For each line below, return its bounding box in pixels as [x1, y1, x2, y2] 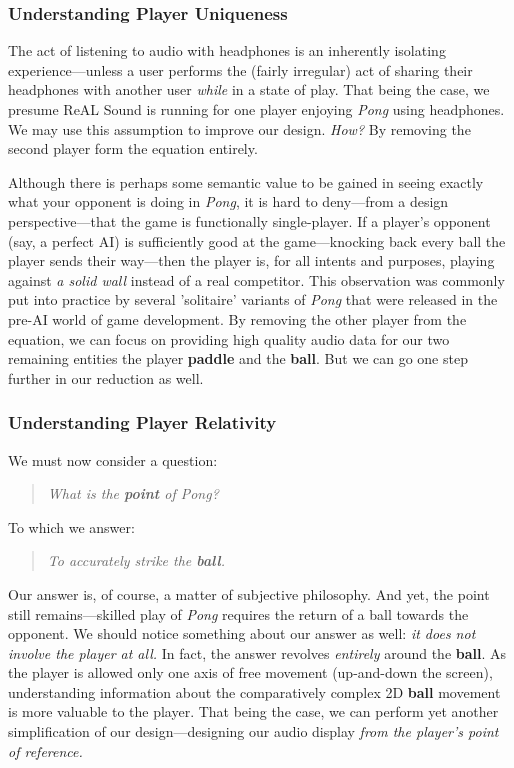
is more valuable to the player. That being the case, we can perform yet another [8, 701, 499, 722]
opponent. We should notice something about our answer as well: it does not [8, 623, 476, 644]
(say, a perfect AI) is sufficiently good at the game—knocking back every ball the [8, 230, 506, 251]
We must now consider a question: [8, 449, 218, 470]
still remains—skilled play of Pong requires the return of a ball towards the [8, 603, 469, 624]
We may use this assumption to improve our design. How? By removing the [8, 118, 471, 139]
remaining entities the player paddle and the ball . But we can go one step [8, 348, 468, 369]
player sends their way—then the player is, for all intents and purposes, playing [8, 250, 495, 271]
